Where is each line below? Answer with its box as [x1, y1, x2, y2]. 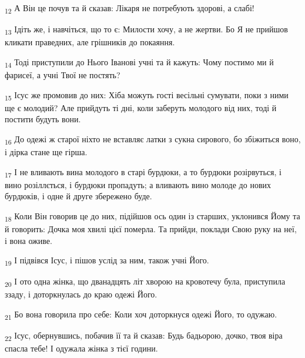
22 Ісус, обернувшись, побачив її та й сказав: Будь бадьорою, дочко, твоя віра [5, 329, 283, 343]
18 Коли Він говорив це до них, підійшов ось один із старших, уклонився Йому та [5, 209, 300, 223]
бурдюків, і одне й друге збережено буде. [5, 190, 152, 202]
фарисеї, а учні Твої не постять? [5, 68, 120, 81]
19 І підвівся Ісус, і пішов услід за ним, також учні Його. [5, 254, 209, 268]
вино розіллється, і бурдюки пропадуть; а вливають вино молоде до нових [5, 178, 271, 190]
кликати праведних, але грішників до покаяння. [5, 36, 175, 48]
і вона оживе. [5, 234, 52, 246]
